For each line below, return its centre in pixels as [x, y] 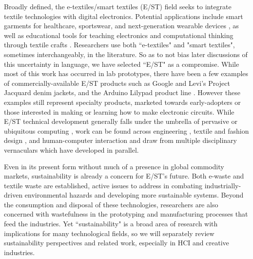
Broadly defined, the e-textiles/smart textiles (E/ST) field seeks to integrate [118, 6]
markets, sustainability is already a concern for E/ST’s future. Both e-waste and [124, 176]
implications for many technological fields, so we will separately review [109, 233]
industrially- [223, 185]
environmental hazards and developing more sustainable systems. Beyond [134, 195]
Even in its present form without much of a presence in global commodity [114, 166]
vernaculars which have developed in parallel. [71, 149]
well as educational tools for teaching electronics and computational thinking [119, 35]
